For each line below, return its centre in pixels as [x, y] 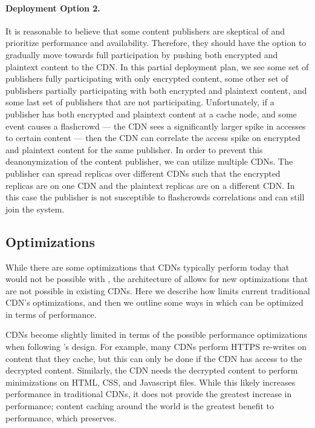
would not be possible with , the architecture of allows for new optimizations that [157, 279]
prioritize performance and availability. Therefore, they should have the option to [156, 43]
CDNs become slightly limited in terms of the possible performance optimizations [156, 334]
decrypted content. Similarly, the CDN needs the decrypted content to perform [152, 370]
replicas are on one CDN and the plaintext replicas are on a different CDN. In [150, 185]
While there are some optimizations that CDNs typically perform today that [148, 267]
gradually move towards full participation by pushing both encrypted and [142, 54]
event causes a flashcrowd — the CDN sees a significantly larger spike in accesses [156, 126]
